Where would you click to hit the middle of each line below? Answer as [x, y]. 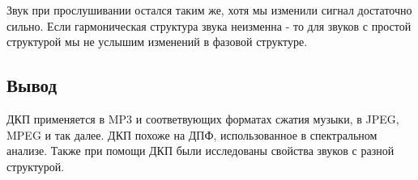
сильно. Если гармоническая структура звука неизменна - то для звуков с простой [209, 25]
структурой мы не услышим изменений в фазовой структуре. [157, 42]
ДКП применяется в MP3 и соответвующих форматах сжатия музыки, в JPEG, [203, 118]
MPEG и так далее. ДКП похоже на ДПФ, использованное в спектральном [192, 134]
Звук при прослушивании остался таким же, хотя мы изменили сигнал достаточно [209, 10]
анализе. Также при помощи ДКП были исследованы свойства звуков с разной [200, 151]
